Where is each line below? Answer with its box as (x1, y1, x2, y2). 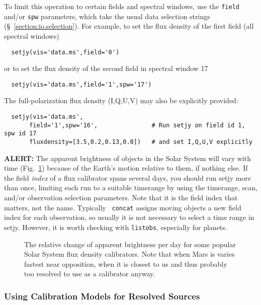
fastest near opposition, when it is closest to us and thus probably (24, 258, 227, 269)
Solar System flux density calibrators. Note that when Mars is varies (24, 249, 235, 259)
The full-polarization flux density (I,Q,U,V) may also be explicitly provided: (4, 95, 238, 106)
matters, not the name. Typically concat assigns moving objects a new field (4, 202, 241, 212)
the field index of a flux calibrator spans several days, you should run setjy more (4, 172, 251, 183)
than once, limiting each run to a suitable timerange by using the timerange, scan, (4, 182, 257, 193)
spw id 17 (4, 130, 37, 137)
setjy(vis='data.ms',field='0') (11, 48, 120, 56)
